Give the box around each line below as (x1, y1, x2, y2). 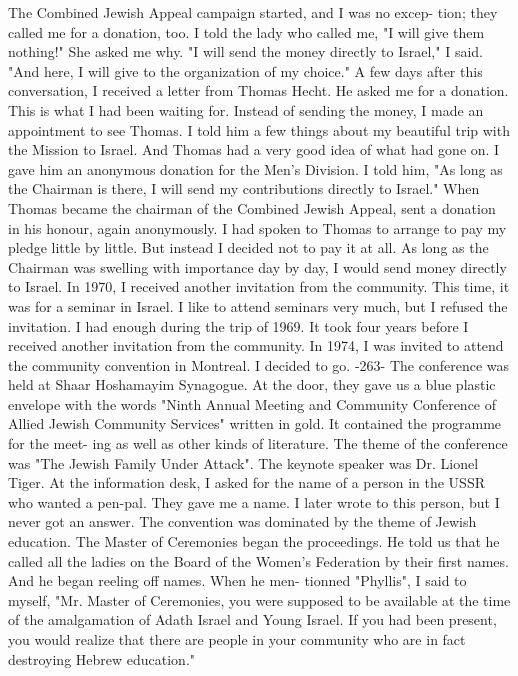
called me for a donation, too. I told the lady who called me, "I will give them (8, 21, 485, 42)
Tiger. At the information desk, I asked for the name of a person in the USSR (8, 472, 485, 493)
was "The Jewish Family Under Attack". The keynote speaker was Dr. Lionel (8, 452, 479, 473)
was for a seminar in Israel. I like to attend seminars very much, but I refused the (8, 295, 508, 316)
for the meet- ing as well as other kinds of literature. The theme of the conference (8, 433, 508, 454)
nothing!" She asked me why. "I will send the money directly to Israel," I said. (8, 41, 483, 62)
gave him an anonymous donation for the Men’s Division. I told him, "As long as (8, 158, 503, 179)
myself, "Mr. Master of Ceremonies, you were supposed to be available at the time (8, 589, 511, 610)
